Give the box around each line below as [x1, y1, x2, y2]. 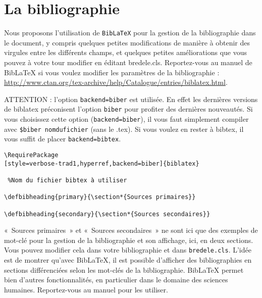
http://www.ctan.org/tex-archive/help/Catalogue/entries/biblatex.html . [4, 77, 228, 87]
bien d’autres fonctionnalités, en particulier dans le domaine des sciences [4, 274, 228, 285]
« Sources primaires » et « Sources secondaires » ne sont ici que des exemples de [4, 225, 258, 235]
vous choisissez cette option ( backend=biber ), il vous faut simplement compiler [4, 114, 249, 124]
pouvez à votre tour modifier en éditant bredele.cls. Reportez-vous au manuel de [4, 57, 252, 67]
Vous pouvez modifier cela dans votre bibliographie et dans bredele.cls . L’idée [4, 244, 251, 255]
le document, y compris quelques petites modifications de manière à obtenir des [4, 37, 250, 47]
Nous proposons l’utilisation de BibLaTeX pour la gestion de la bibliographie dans [4, 27, 256, 38]
